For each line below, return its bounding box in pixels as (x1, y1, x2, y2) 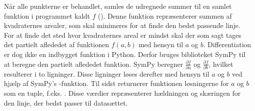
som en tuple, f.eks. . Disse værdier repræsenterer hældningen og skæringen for (4, 88, 241, 98)
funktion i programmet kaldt (4, 10, 90, 21)
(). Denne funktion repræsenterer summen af (98, 10, 232, 21)
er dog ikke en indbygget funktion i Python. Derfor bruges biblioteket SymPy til (4, 49, 246, 59)
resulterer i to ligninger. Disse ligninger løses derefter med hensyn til (4, 68, 209, 79)
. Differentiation (203, 39, 251, 50)
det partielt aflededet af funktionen (4, 39, 109, 50)
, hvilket (208, 58, 233, 69)
